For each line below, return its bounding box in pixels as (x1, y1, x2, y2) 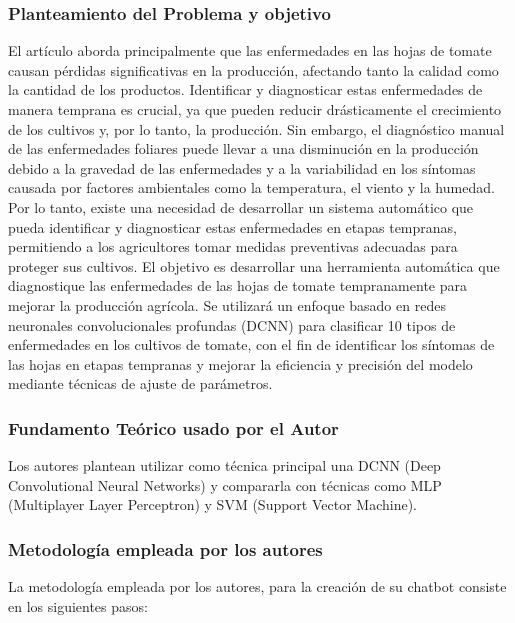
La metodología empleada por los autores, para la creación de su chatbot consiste (8, 576, 507, 597)
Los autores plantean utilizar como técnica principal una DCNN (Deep (8, 455, 441, 476)
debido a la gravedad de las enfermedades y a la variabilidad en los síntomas (8, 157, 476, 178)
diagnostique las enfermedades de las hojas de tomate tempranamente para (8, 275, 467, 296)
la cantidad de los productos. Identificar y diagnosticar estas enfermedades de (8, 79, 483, 100)
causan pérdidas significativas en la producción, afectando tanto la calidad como (8, 59, 499, 80)
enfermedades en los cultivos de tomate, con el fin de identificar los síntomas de (8, 334, 495, 355)
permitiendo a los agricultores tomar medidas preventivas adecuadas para (8, 236, 458, 257)
